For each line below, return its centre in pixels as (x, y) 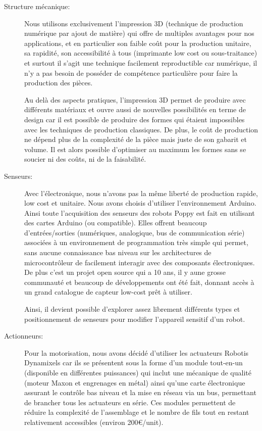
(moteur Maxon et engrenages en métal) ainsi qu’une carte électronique (135, 382)
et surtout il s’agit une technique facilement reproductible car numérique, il (141, 62)
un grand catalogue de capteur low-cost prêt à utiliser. (108, 292)
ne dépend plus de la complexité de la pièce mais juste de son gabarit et (136, 139)
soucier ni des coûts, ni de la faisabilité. (85, 159)
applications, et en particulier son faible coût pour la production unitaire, (138, 43)
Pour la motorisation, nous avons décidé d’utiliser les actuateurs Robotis (137, 352)
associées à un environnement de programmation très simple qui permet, (136, 242)
